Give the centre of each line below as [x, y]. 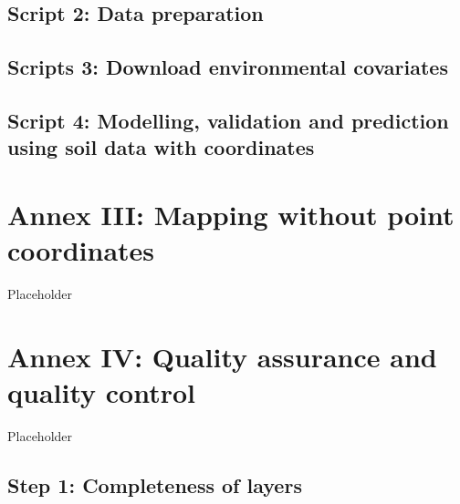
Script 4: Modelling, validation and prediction [228, 120]
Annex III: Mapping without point [231, 214]
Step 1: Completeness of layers [155, 484]
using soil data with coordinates [161, 147]
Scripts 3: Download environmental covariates [228, 67]
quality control [101, 392]
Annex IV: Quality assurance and [222, 356]
